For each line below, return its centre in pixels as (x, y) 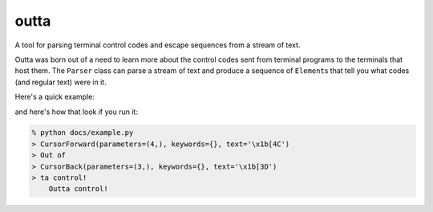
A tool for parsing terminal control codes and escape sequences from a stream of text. (158, 45)
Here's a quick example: (55, 97)
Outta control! (78, 189)
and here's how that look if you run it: (76, 112)
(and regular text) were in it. (61, 82)
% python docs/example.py (83, 133)
